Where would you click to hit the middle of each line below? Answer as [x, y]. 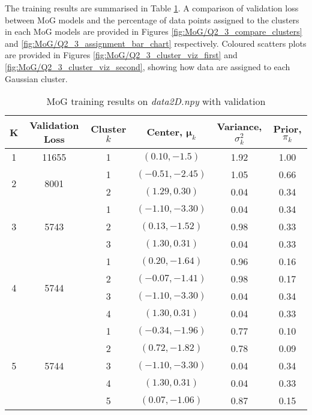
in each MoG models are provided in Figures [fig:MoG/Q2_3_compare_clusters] [154, 31]
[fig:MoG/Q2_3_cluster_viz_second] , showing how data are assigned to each [148, 66]
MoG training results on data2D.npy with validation [156, 101]
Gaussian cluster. [36, 78]
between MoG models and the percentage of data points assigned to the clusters [152, 19]
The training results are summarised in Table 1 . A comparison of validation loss [152, 8]
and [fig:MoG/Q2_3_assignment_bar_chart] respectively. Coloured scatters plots [156, 43]
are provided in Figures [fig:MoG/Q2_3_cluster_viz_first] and [121, 55]
